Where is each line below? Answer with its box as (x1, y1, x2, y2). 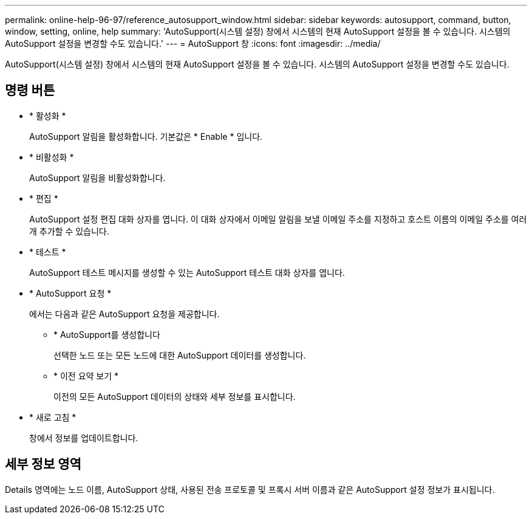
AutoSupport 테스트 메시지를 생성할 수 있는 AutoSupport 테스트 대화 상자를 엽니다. (29, 267, 345, 278)
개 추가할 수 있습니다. (29, 225, 109, 236)
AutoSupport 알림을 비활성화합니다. (29, 172, 166, 183)
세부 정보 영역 (5, 456, 81, 472)
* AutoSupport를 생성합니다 (53, 329, 160, 340)
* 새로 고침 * (29, 411, 77, 422)
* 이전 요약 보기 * (53, 370, 119, 381)
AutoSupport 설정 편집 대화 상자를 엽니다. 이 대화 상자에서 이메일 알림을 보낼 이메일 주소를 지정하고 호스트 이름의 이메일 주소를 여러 (29, 213, 527, 224)
